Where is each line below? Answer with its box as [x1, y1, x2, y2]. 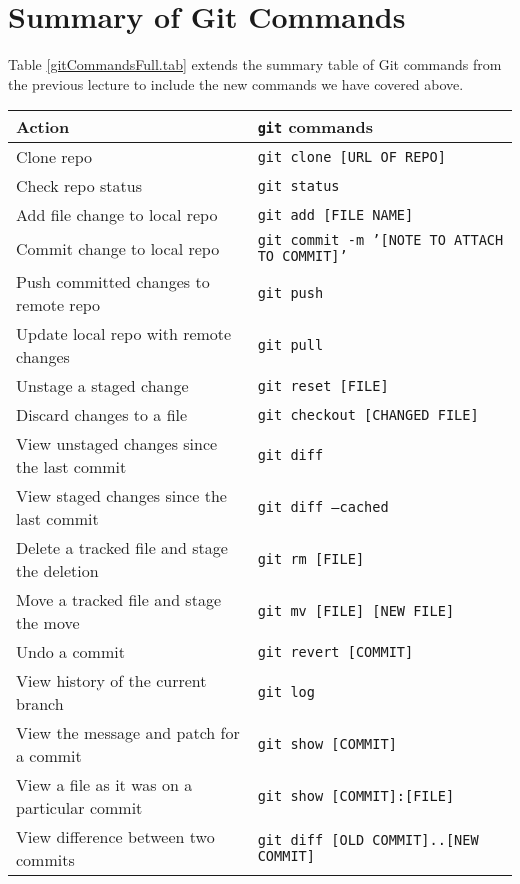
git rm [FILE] [257, 551, 365, 568]
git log [257, 684, 315, 701]
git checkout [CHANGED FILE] [257, 406, 479, 423]
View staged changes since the [16, 484, 227, 508]
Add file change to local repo [16, 203, 218, 227]
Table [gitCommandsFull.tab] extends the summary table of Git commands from [8, 54, 502, 75]
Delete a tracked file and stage [16, 536, 228, 560]
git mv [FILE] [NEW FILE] [257, 603, 455, 620]
